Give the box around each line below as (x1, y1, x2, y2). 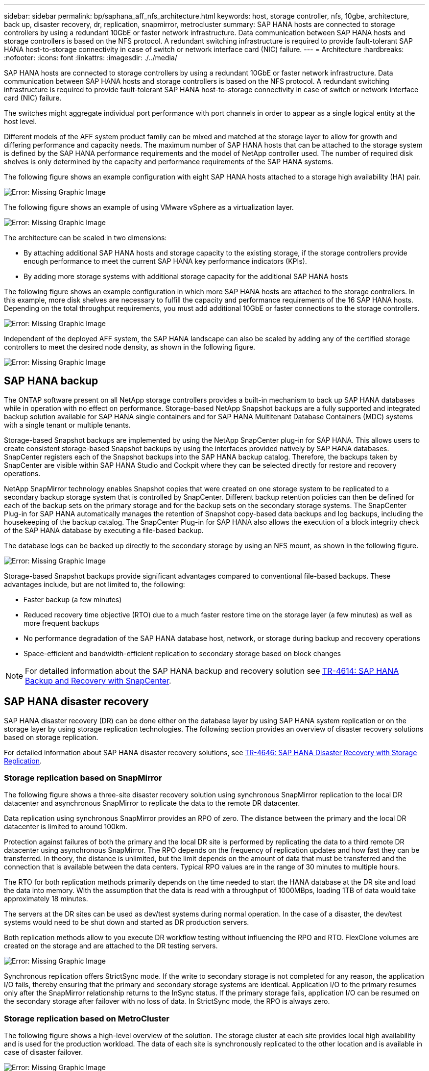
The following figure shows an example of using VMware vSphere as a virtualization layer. (4, 203, 294, 211)
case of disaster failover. (4, 1048, 83, 1057)
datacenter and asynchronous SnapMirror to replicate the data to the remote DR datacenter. (4, 799, 300, 808)
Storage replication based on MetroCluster (4, 1013, 170, 1023)
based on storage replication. (4, 733, 98, 741)
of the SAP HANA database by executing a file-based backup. (4, 526, 204, 535)
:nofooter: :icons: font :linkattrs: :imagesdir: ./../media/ (4, 53, 177, 62)
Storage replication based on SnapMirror (4, 773, 162, 783)
